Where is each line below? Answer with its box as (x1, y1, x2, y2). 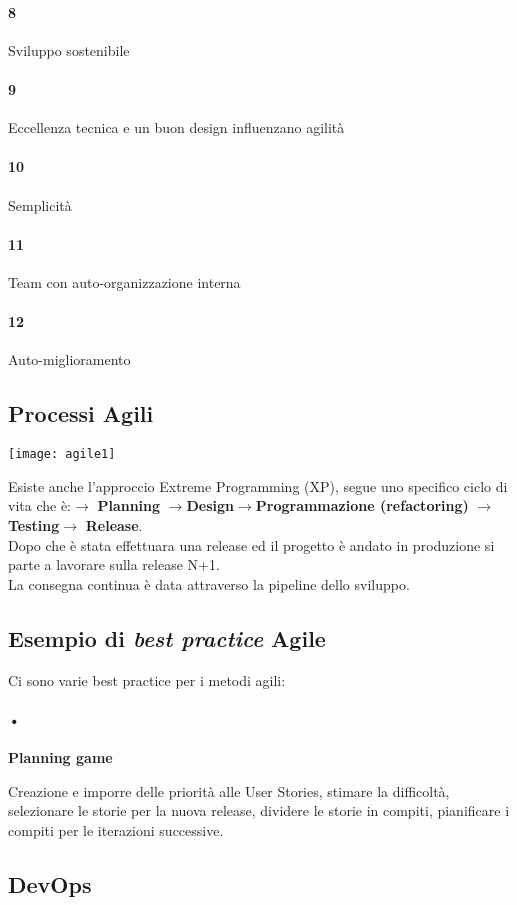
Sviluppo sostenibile (8, 39, 130, 60)
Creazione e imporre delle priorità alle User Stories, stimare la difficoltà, (8, 780, 450, 801)
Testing (8, 515, 60, 535)
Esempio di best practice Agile (8, 622, 326, 653)
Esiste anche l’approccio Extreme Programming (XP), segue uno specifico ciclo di (8, 475, 508, 496)
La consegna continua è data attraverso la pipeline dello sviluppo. (8, 573, 410, 594)
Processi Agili (8, 398, 154, 429)
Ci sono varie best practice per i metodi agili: (8, 669, 286, 690)
